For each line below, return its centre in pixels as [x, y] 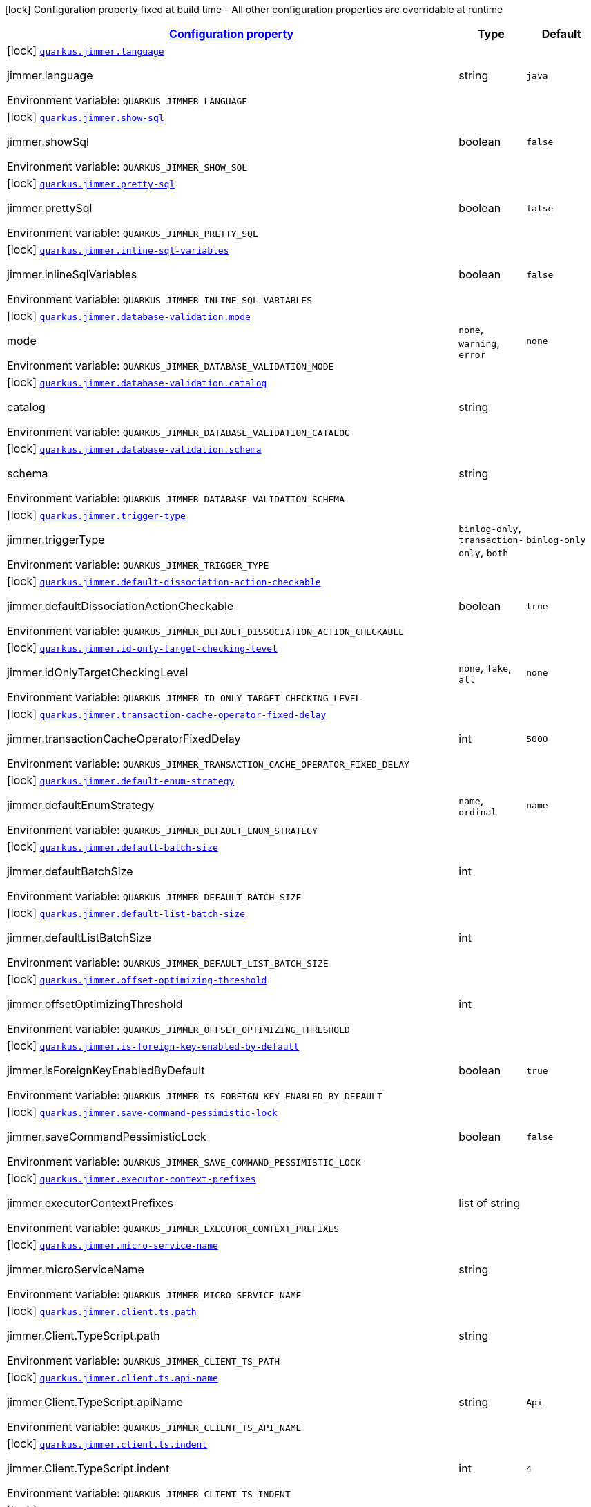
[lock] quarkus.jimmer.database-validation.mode [129, 316]
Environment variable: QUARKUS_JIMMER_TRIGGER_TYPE [138, 565]
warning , [479, 342]
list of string [490, 1203]
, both [494, 552]
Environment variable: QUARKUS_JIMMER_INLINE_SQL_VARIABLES [160, 299]
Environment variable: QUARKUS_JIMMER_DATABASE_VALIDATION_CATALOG [178, 432]
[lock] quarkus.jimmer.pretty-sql [91, 183]
